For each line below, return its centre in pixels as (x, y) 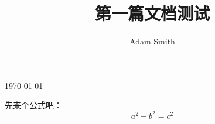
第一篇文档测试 (152, 13)
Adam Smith (152, 41)
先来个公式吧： (33, 105)
